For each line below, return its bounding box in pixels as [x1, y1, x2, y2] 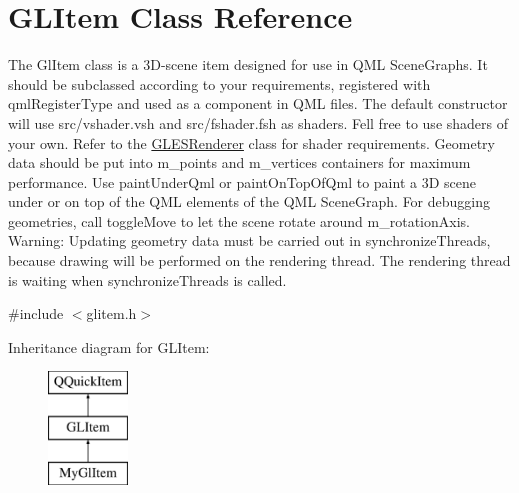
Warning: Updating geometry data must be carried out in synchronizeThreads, [8, 230, 491, 251]
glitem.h [86, 303, 137, 324]
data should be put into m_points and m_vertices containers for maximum [8, 152, 471, 173]
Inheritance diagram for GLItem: [8, 336, 210, 357]
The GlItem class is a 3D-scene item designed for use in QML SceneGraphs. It [8, 54, 488, 75]
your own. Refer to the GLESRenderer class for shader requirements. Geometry [8, 132, 495, 153]
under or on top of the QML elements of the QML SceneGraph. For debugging [8, 191, 491, 212]
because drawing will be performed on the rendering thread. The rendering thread [8, 250, 511, 271]
